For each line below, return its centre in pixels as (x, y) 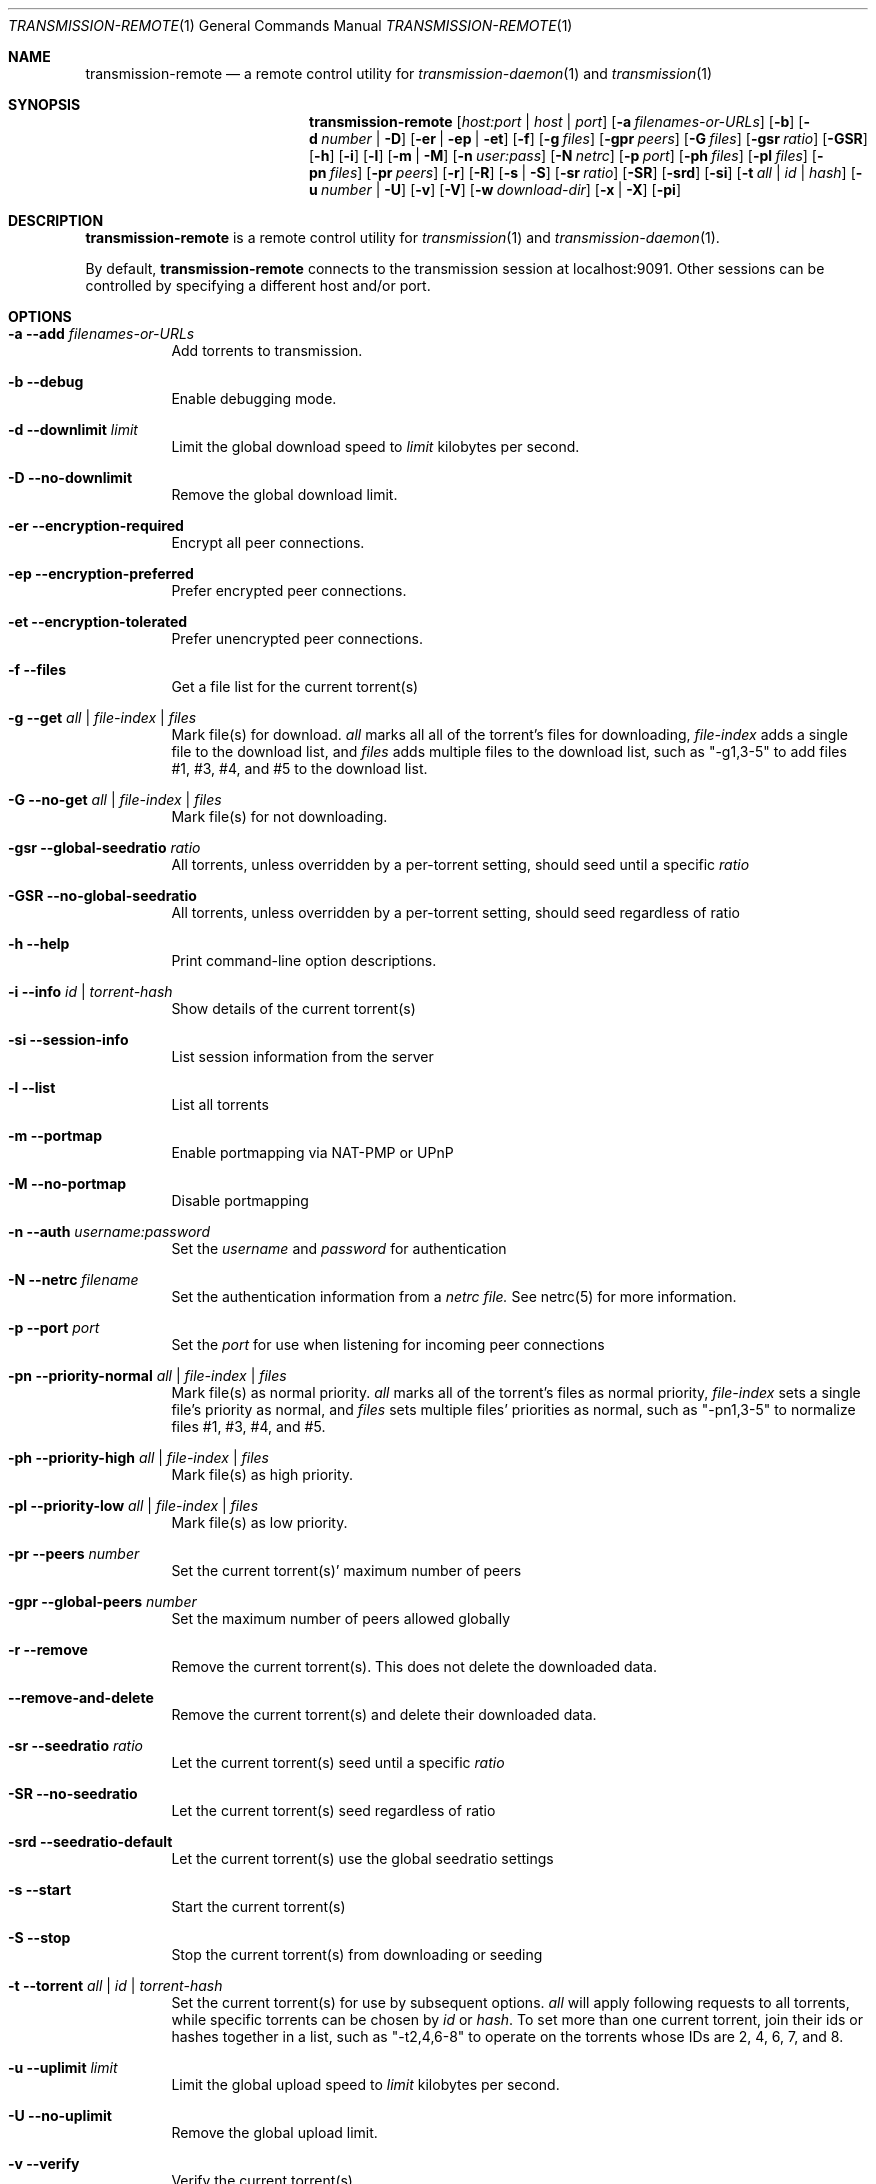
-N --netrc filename (73, 1279)
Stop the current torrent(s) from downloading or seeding (357, 1954)
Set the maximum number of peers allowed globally (340, 1618)
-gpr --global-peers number (102, 1601)
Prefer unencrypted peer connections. (297, 638)
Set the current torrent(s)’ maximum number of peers (346, 1570)
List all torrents (220, 1104)
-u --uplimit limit (63, 2067)
